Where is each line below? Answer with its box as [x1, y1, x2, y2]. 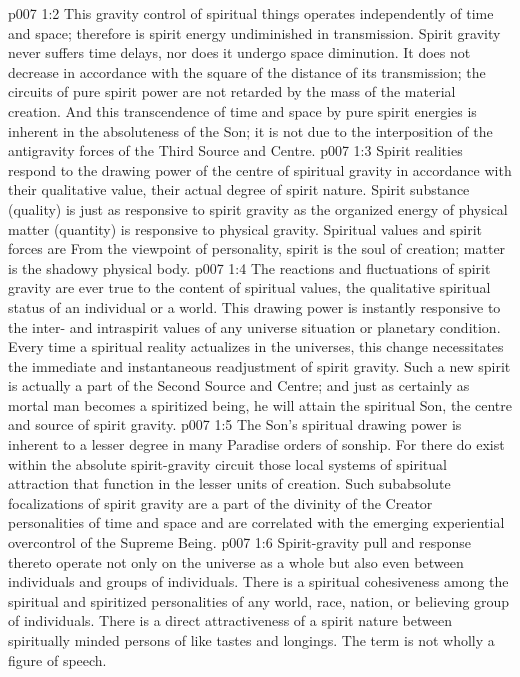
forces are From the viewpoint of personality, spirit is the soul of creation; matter [8, 238, 506, 259]
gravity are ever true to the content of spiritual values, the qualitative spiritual [8, 277, 491, 298]
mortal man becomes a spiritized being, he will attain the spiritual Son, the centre [8, 394, 512, 415]
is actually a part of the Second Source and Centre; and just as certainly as [8, 375, 470, 396]
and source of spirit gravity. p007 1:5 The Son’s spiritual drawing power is [8, 414, 462, 435]
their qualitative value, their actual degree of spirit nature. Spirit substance [8, 179, 470, 200]
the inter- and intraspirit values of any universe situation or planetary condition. [8, 316, 501, 337]
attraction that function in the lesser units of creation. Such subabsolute [8, 473, 451, 494]
